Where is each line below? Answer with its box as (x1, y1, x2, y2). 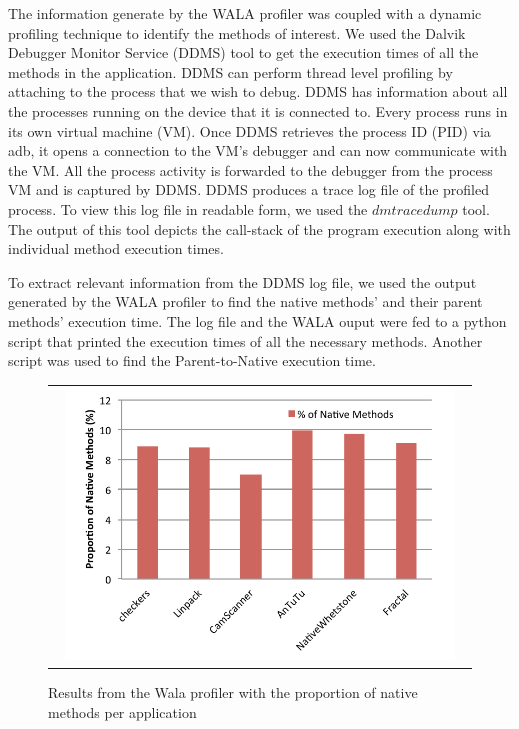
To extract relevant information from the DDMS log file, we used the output (8, 271, 477, 292)
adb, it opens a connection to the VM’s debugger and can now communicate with (8, 140, 508, 161)
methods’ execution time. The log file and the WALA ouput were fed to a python (8, 310, 507, 331)
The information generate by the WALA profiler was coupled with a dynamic (8, 3, 482, 23)
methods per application (48, 701, 197, 722)
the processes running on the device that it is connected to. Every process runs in (8, 100, 508, 121)
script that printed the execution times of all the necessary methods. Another (8, 330, 483, 351)
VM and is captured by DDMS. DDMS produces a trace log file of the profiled (8, 179, 490, 200)
